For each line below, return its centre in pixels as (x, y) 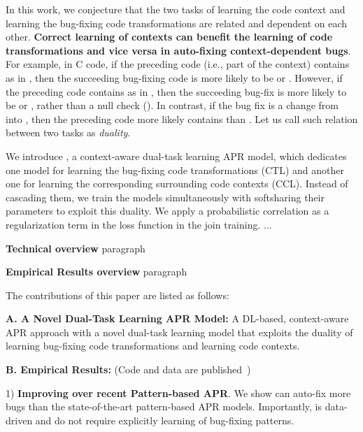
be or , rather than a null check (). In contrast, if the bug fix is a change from (172, 105)
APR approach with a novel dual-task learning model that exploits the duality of (179, 332)
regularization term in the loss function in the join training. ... (139, 224)
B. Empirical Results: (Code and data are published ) (128, 369)
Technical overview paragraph (76, 248)
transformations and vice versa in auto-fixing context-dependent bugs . (178, 50)
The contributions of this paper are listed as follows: (118, 295)
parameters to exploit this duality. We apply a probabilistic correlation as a (168, 211)
